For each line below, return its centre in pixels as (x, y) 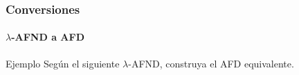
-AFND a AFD (48, 37)
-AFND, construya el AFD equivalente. (211, 63)
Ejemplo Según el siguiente (63, 63)
